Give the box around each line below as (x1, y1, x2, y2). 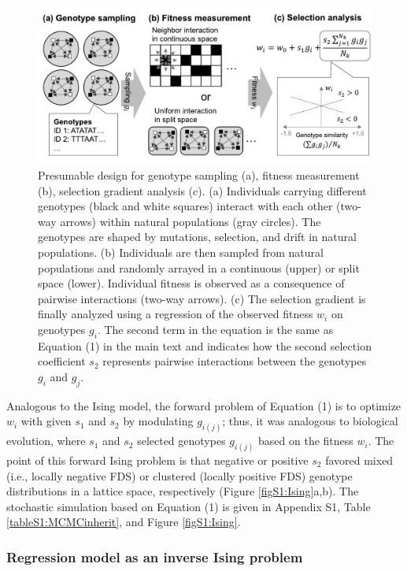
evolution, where (6, 432, 86, 449)
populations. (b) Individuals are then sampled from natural (38, 243, 324, 260)
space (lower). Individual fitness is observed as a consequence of (38, 275, 345, 291)
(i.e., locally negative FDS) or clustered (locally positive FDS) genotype (6, 467, 353, 484)
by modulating (123, 413, 194, 429)
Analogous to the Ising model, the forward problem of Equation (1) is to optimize (6, 397, 401, 413)
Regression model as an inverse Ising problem (6, 547, 303, 566)
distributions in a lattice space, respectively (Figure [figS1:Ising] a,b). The (6, 483, 359, 499)
